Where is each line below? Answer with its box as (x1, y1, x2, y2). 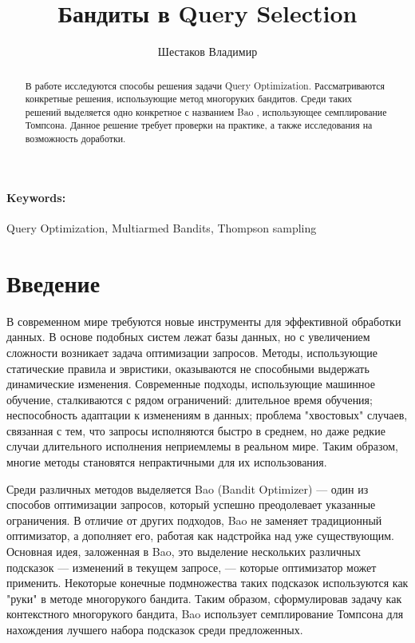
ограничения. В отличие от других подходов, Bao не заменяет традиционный (6, 511, 382, 528)
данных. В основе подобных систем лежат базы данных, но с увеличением (6, 328, 370, 345)
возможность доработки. (25, 132, 126, 145)
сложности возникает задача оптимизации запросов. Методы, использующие (6, 343, 377, 360)
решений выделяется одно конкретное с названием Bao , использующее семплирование (25, 105, 387, 118)
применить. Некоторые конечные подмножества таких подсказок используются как (6, 574, 409, 591)
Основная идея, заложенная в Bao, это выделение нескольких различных (6, 543, 361, 560)
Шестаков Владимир (157, 43, 258, 60)
